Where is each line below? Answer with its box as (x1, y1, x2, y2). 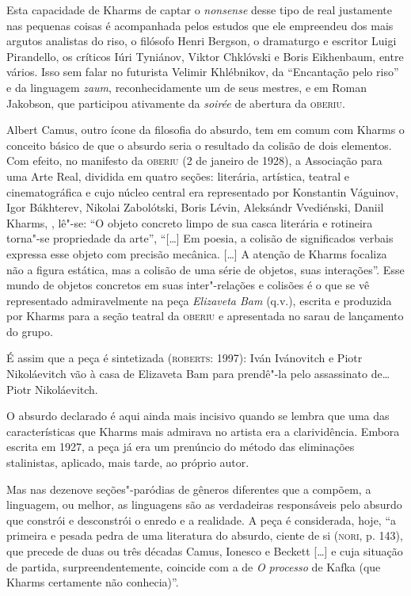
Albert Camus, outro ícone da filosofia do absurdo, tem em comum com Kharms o (6, 121, 405, 138)
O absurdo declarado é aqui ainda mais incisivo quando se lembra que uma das (6, 407, 390, 424)
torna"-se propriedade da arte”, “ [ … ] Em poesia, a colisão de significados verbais (6, 230, 394, 246)
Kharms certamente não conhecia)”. (6, 574, 179, 590)
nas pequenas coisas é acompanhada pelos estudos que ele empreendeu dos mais (6, 17, 394, 33)
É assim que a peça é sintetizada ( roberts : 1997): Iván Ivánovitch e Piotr (6, 350, 363, 366)
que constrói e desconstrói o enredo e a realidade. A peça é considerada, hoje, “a (6, 511, 397, 528)
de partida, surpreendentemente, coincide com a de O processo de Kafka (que (6, 558, 381, 575)
